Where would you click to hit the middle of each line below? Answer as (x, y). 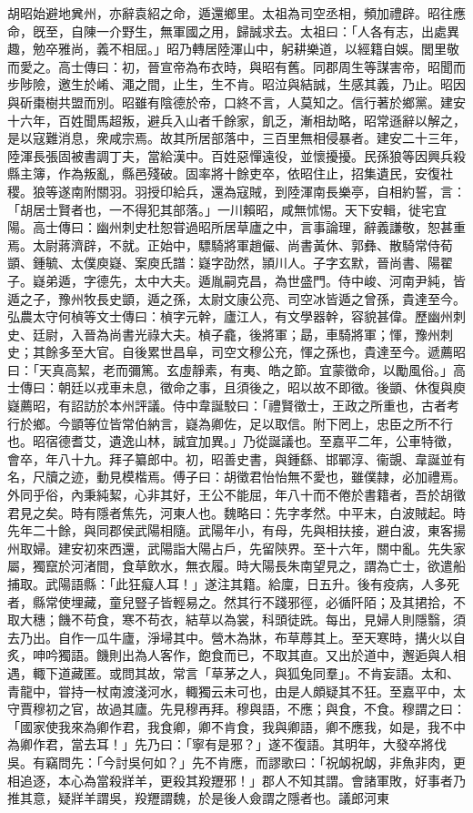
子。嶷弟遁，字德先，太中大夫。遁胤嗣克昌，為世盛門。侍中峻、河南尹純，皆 (236, 280)
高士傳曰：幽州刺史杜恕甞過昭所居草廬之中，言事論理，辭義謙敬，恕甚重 (249, 227)
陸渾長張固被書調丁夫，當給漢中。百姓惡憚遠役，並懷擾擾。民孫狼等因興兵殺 (236, 155)
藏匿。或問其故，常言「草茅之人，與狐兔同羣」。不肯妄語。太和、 (265, 672)
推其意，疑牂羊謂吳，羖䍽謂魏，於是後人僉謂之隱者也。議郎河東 (198, 798)
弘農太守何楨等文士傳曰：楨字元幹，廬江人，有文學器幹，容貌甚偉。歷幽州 (230, 316)
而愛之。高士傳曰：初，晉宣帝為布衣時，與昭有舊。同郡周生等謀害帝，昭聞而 (236, 66)
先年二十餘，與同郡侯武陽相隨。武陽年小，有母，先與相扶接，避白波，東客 (230, 530)
